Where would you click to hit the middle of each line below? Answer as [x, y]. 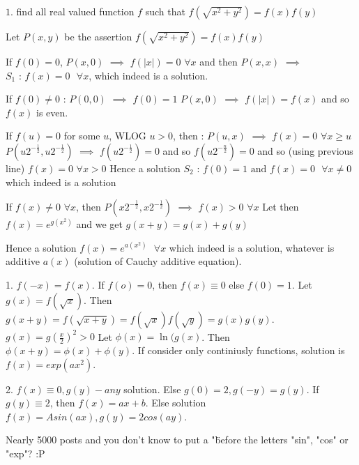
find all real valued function [75, 11]
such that [165, 11]
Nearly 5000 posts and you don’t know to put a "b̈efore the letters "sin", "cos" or [177, 440]
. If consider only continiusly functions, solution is [238, 350]
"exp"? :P [25, 453]
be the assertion [98, 36]
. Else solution [176, 403]
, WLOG [128, 136]
